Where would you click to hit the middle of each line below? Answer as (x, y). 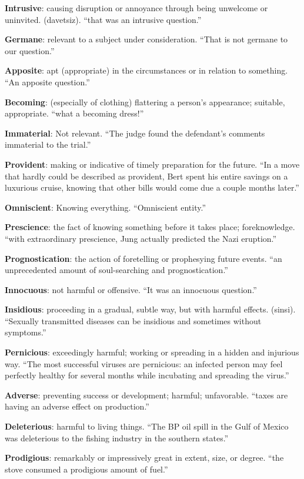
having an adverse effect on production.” (77, 406)
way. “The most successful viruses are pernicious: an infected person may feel (144, 363)
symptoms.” (26, 332)
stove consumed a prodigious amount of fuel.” (86, 469)
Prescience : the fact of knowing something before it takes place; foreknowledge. (150, 227)
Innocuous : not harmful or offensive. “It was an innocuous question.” (131, 289)
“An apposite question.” (47, 82)
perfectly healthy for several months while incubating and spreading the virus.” (147, 375)
